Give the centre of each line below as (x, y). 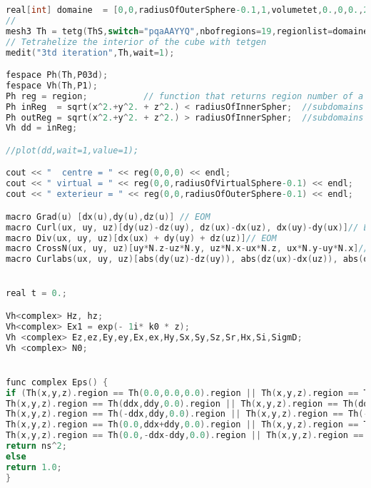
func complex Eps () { (57, 382)
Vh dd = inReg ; (42, 128)
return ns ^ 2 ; (36, 446)
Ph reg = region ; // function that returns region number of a (185, 96)
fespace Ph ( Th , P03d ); (57, 75)
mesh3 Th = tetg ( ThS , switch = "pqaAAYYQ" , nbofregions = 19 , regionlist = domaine (187, 31)
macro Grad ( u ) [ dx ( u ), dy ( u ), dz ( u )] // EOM (108, 217)
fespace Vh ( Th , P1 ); (52, 85)
